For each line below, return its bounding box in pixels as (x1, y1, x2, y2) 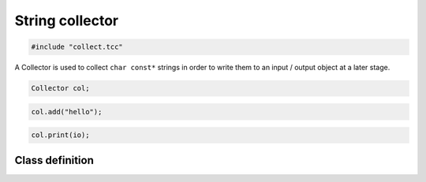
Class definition (14, 154, 94, 167)
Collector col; (31, 84, 90, 93)
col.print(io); (31, 131, 90, 139)
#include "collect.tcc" (31, 43, 124, 51)
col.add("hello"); (31, 107, 103, 116)
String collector (14, 12, 118, 29)
